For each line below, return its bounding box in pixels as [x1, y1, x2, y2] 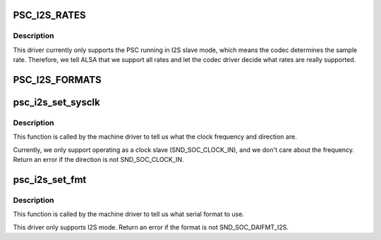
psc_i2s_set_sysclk [13, 96, 100, 108]
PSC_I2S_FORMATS [13, 74, 102, 86]
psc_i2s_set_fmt [13, 173, 87, 186]
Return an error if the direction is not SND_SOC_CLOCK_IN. [13, 156, 184, 164]
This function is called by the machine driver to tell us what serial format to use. [13, 210, 245, 218]
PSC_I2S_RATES [13, 9, 86, 21]
